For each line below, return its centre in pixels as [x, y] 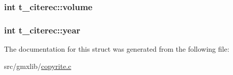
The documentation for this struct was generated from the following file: [117, 49]
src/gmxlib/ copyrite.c [38, 66]
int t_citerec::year [42, 30]
